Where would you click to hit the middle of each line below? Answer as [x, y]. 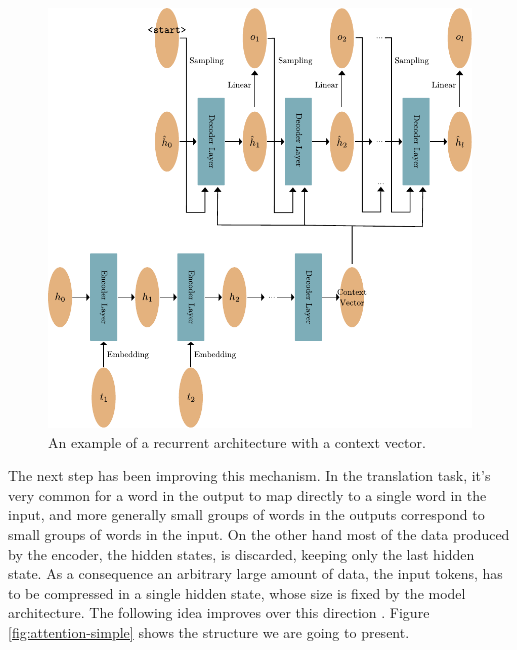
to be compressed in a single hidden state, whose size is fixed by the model [237, 592]
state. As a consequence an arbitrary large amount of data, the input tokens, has [255, 573]
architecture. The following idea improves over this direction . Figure [219, 612]
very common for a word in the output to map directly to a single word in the [247, 494]
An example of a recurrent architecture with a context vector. [237, 441]
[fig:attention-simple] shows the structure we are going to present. [209, 631]
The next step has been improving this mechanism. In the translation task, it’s [249, 475]
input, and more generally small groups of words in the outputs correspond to [246, 514]
